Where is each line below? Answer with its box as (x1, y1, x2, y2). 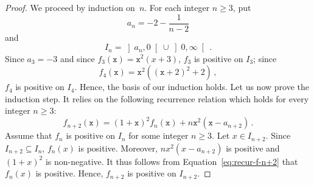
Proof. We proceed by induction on (5, 1, 135, 13)
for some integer (128, 129, 189, 142)
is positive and (226, 141, 280, 154)
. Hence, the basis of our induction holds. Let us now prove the (74, 80, 309, 93)
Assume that (5, 129, 52, 142)
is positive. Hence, (35, 167, 103, 180)
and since (60, 52, 95, 65)
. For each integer (144, 1, 210, 13)
